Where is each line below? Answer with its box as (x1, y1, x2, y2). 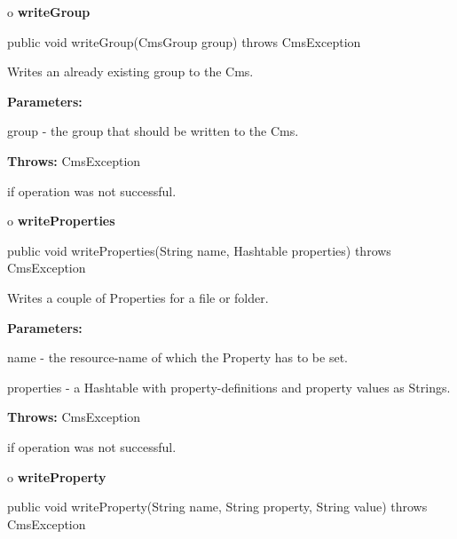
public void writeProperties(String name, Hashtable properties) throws (7, 241, 391, 259)
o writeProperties (7, 211, 115, 230)
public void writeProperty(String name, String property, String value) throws (7, 497, 428, 516)
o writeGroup (7, 3, 91, 20)
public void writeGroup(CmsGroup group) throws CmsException (7, 32, 361, 51)
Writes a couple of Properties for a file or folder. (7, 288, 269, 306)
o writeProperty (7, 467, 106, 486)
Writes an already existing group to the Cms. (7, 62, 254, 81)
